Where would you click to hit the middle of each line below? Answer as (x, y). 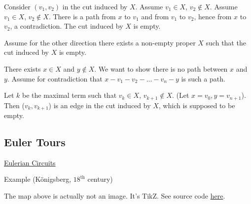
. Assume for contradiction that (55, 78)
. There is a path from (82, 16)
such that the (226, 42)
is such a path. (203, 78)
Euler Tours (35, 142)
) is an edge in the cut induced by (100, 105)
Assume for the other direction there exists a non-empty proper (100, 42)
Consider (17, 6)
